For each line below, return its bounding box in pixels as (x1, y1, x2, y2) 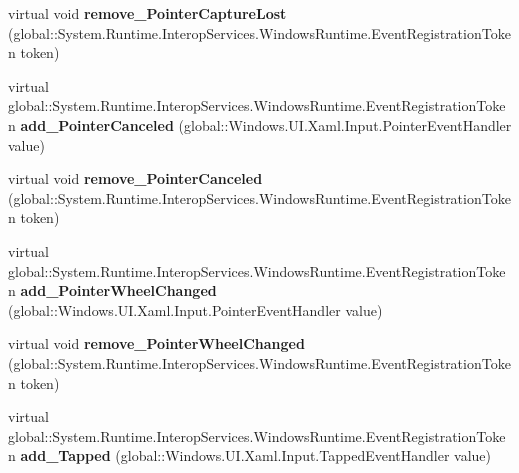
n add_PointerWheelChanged (8, 280, 217, 301)
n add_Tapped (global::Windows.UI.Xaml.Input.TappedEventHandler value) (8, 445, 492, 466)
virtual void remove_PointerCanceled (8, 168, 263, 189)
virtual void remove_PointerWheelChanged (8, 333, 305, 354)
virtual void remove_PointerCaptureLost (8, 3, 287, 23)
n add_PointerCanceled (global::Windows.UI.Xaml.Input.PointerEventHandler (8, 114, 512, 135)
